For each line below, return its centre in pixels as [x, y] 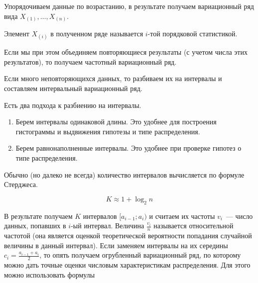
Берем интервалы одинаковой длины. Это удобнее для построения [116, 122]
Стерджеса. [21, 184]
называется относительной [193, 226]
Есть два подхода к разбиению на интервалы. [73, 105]
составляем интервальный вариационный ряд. [73, 88]
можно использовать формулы [50, 274]
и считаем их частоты [182, 216]
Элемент [17, 34]
